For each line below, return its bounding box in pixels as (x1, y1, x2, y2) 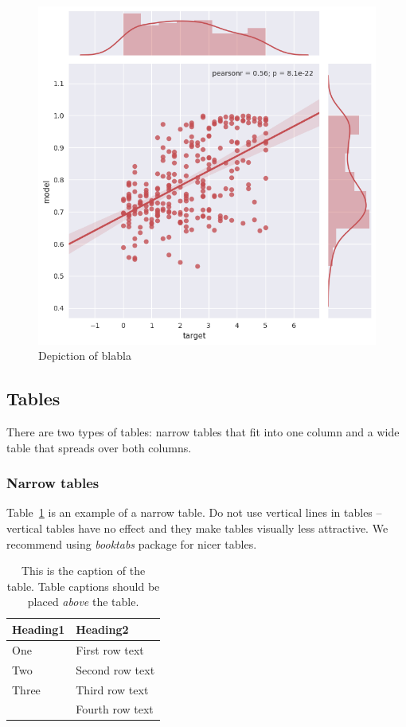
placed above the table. (27, 593, 139, 610)
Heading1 (12, 620, 65, 637)
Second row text (76, 661, 155, 678)
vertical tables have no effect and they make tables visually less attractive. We (6, 520, 388, 536)
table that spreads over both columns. (6, 439, 192, 455)
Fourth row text (76, 701, 154, 717)
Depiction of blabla (38, 347, 131, 364)
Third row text (76, 681, 149, 698)
